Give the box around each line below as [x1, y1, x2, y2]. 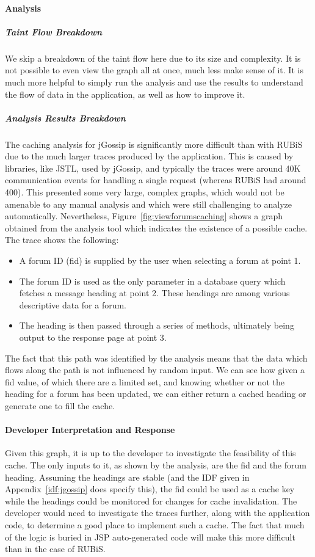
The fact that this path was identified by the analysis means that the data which [5, 351, 308, 364]
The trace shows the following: [5, 233, 119, 246]
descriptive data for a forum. [19, 298, 127, 311]
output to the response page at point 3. [19, 331, 167, 343]
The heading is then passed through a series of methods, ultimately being [19, 319, 294, 332]
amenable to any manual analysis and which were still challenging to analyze [5, 197, 292, 210]
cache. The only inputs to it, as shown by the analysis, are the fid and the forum [5, 458, 306, 471]
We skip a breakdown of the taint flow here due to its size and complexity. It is [5, 51, 301, 64]
